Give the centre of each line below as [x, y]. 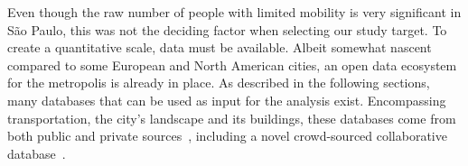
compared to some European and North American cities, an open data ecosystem [232, 65]
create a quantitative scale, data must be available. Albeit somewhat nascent [220, 47]
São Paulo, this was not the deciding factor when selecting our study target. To [227, 29]
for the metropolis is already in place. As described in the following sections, [219, 83]
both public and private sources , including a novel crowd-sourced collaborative [227, 136]
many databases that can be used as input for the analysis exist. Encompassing [227, 100]
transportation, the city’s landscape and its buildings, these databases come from [232, 118]
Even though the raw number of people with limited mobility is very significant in [234, 12]
